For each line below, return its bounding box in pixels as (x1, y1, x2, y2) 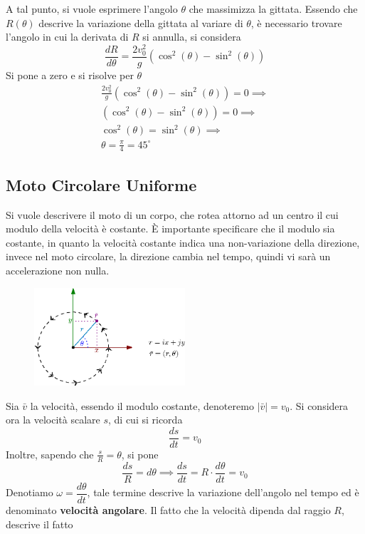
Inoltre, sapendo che (6, 446, 94, 461)
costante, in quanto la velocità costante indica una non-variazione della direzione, (6, 235, 360, 250)
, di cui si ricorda (108, 412, 183, 427)
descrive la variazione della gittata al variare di (38, 15, 243, 30)
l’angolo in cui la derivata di (6, 29, 129, 44)
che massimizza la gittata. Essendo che (189, 1, 358, 16)
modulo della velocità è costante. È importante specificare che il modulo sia (6, 221, 335, 236)
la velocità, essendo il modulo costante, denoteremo (30, 398, 254, 413)
